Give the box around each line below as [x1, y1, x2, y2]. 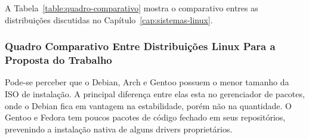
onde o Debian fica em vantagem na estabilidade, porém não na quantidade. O [5, 99, 292, 112]
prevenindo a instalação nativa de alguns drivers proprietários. [5, 122, 233, 135]
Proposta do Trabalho [5, 52, 112, 67]
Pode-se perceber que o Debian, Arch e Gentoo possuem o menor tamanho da [5, 76, 289, 88]
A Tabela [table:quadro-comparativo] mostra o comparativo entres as [5, 2, 258, 14]
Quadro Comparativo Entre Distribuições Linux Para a [5, 39, 276, 54]
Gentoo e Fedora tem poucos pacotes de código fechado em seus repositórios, [5, 111, 286, 123]
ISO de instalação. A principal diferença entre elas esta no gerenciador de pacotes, [5, 87, 305, 100]
